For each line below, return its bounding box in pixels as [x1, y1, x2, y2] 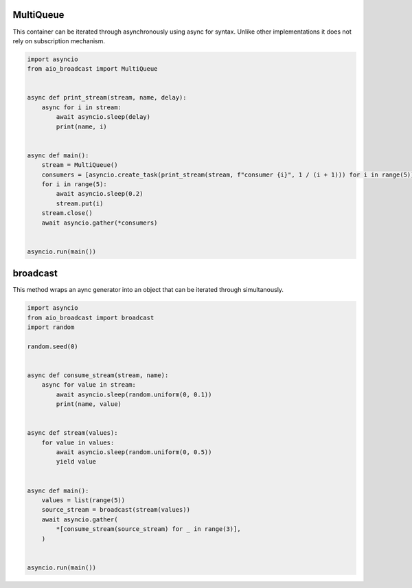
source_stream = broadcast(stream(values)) [41, 506, 190, 514]
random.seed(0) [27, 342, 78, 350]
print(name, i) [56, 122, 108, 131]
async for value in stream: [41, 381, 137, 389]
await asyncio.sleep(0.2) [56, 190, 144, 198]
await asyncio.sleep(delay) [56, 113, 151, 121]
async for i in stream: [41, 103, 122, 111]
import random [27, 323, 75, 331]
